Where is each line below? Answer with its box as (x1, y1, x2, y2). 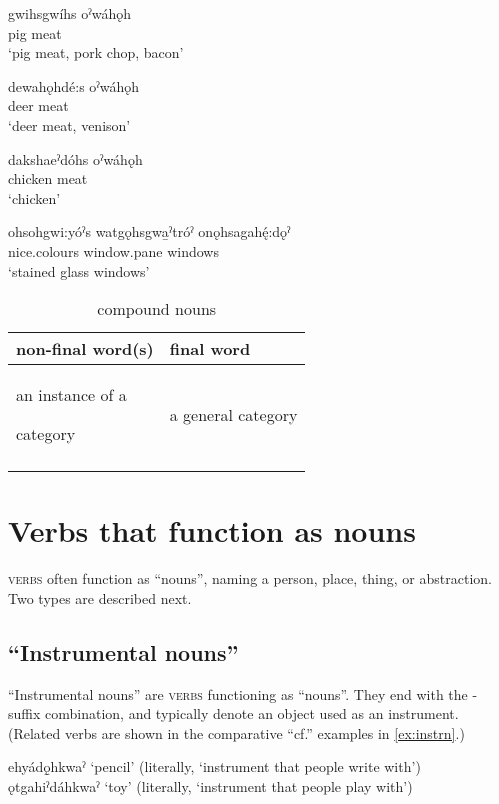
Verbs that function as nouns (8, 510, 416, 551)
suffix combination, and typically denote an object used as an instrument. (8, 703, 459, 724)
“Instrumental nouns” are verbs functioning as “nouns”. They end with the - (8, 683, 478, 704)
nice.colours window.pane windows (8, 240, 219, 261)
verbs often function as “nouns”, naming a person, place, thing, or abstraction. (8, 568, 492, 589)
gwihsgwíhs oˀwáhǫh (8, 3, 132, 23)
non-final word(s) (16, 337, 154, 361)
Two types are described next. (8, 587, 192, 608)
